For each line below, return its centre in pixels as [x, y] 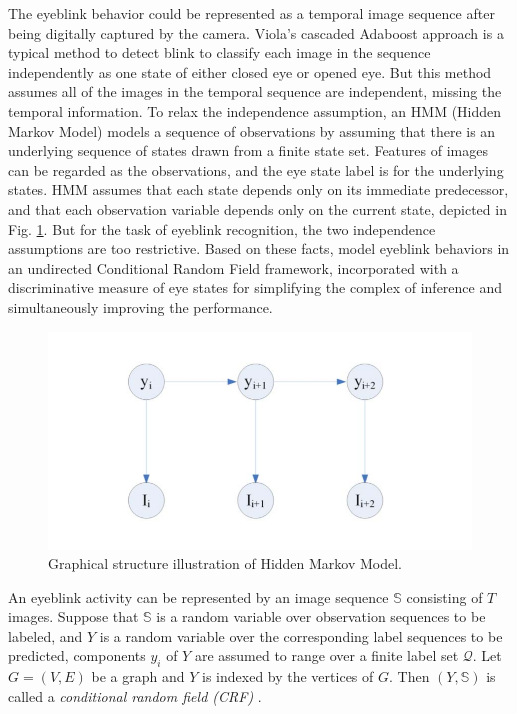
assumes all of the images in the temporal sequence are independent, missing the [255, 91]
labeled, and [45, 635]
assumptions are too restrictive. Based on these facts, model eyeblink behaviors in [259, 248]
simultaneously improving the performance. [140, 306]
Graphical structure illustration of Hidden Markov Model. [225, 563]
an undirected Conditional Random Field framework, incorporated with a [233, 267]
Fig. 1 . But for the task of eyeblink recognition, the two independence [222, 228]
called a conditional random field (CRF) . [135, 695]
